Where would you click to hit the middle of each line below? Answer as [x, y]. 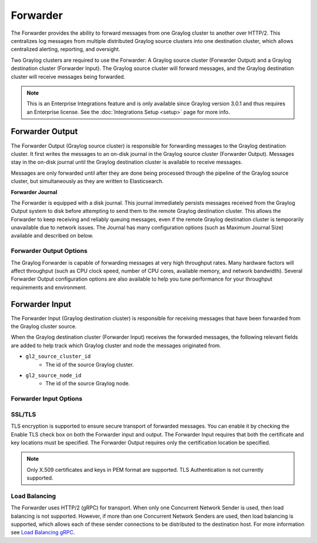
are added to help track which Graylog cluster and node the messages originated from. [116, 345]
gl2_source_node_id [53, 376]
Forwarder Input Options [47, 399]
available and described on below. [52, 236]
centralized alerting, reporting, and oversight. [65, 49]
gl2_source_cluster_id [58, 357]
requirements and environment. [49, 287]
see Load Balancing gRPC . [43, 532]
